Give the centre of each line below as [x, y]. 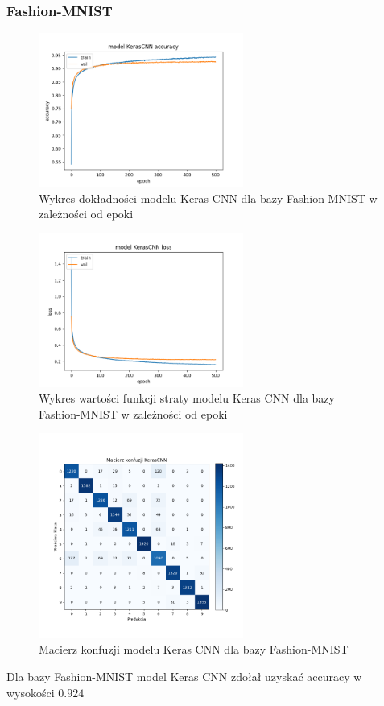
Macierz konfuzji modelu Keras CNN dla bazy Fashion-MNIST [194, 649]
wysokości [31, 692]
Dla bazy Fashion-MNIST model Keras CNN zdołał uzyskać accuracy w [184, 676]
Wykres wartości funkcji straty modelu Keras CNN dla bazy [187, 398]
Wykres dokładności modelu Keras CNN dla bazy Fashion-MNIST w [208, 198]
